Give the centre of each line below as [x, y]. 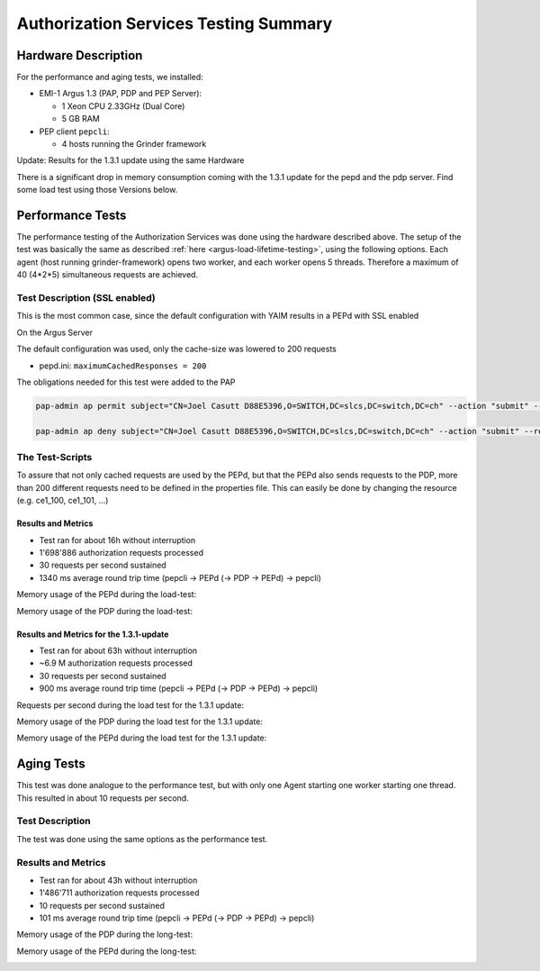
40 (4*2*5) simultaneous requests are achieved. [107, 275]
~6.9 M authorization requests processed [116, 663]
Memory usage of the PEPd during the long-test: [107, 951]
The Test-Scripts [54, 458]
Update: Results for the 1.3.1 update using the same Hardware [130, 160]
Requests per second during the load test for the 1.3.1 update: [130, 705]
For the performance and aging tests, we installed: [110, 77]
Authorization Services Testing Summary [175, 23]
